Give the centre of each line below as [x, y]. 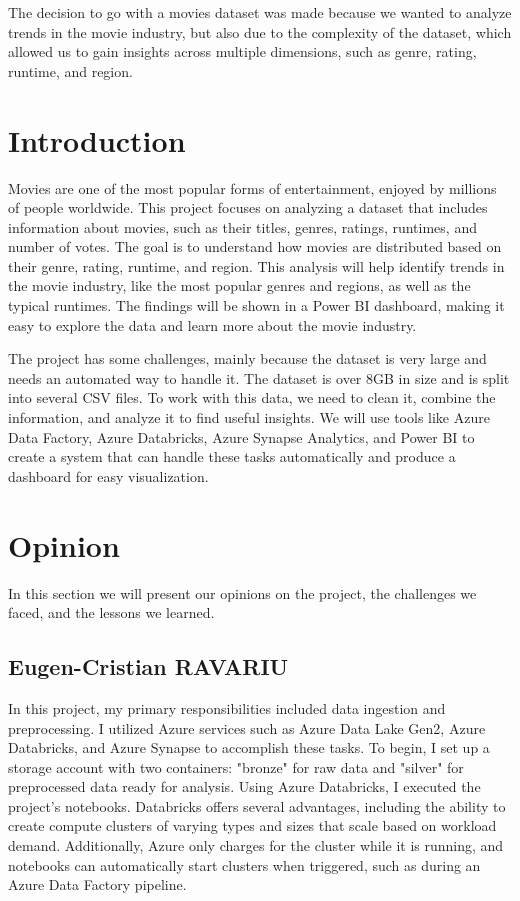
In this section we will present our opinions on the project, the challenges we [242, 592]
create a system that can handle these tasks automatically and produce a [232, 456]
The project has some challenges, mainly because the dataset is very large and [247, 358]
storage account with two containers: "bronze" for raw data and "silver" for [236, 766]
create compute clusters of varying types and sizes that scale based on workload [252, 825]
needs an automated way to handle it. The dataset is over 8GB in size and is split [259, 377]
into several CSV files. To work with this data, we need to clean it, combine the [252, 397]
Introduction [97, 139]
